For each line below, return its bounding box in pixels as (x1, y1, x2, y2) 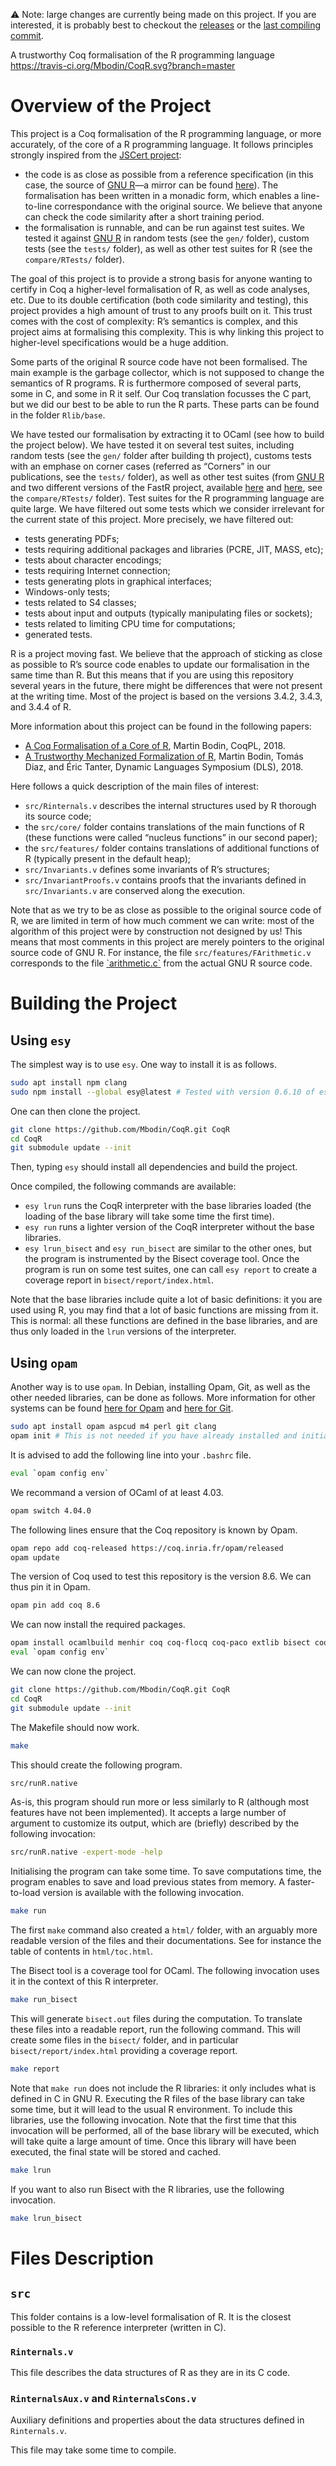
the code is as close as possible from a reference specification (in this (24, 168, 314, 180)
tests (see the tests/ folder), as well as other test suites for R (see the (24, 242, 313, 254)
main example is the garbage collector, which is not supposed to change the (10, 366, 325, 378)
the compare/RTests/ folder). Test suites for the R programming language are (10, 492, 325, 504)
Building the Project (10, 992, 178, 1015)
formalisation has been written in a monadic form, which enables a (24, 189, 300, 201)
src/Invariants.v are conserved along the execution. (24, 884, 245, 896)
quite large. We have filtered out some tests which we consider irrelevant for (10, 502, 325, 514)
